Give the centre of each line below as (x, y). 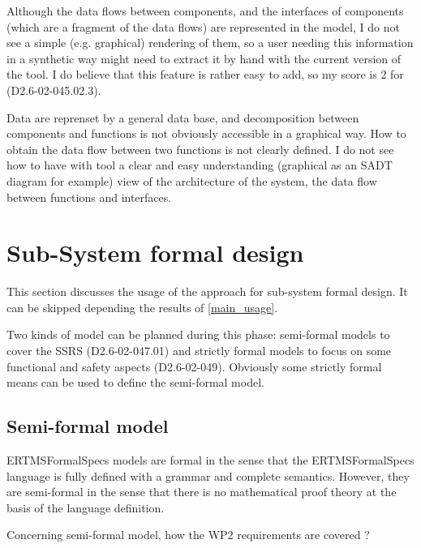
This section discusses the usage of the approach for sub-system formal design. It (207, 291)
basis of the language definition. (86, 507)
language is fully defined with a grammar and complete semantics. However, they (208, 475)
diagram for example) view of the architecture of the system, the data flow (192, 180)
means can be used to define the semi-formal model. (135, 382)
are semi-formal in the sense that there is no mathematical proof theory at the (202, 492)
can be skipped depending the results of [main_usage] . (142, 307)
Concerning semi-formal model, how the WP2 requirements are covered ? (188, 535)
